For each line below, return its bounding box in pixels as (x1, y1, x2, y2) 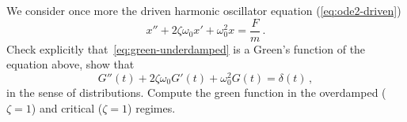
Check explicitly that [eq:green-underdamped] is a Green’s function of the (6, 40, 366, 57)
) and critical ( (31, 99, 103, 116)
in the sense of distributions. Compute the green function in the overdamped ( (6, 84, 386, 101)
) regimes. (127, 99, 176, 116)
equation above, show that (6, 56, 135, 72)
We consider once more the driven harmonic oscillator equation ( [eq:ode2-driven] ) (6, 2, 401, 18)
